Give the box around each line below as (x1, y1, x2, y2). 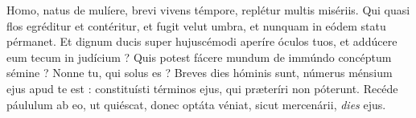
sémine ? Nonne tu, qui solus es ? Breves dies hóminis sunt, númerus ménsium (6, 64, 393, 81)
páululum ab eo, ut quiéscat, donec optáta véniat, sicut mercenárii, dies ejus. (6, 96, 386, 112)
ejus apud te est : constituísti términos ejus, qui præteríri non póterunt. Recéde (6, 79, 398, 96)
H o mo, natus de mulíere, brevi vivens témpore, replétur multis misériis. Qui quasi (6, 2, 410, 18)
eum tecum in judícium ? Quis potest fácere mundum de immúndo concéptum (6, 48, 392, 65)
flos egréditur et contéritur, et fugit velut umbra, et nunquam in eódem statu (6, 17, 386, 34)
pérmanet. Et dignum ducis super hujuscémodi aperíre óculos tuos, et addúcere (6, 33, 397, 50)
